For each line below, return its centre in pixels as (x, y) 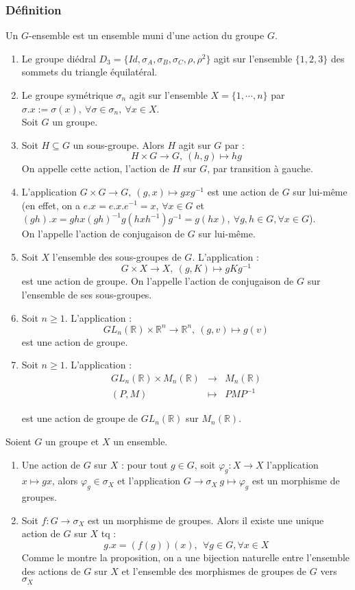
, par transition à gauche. (260, 168)
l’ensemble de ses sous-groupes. (87, 295)
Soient (19, 441)
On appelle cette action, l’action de (95, 168)
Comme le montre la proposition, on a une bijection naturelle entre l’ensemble (186, 557)
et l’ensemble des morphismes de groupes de (214, 570)
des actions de (51, 570)
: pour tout (145, 464)
